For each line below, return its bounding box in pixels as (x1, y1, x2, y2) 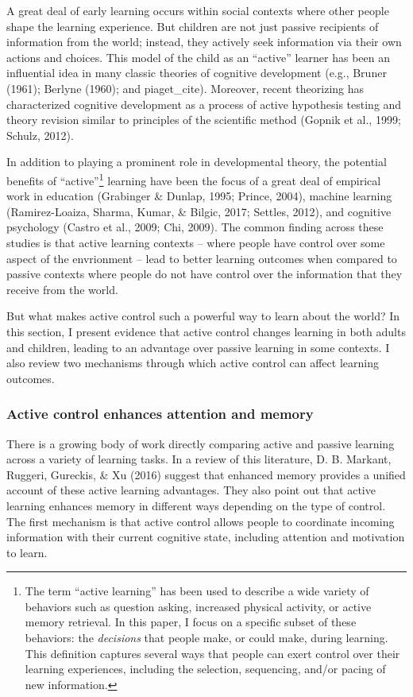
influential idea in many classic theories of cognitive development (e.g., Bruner (6, 64, 387, 81)
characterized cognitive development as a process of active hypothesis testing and (6, 95, 402, 112)
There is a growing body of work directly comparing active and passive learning (6, 435, 395, 451)
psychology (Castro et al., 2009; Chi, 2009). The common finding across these (6, 219, 384, 235)
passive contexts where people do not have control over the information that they (6, 265, 403, 282)
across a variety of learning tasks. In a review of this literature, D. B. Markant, (6, 451, 392, 467)
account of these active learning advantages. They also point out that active (6, 482, 376, 498)
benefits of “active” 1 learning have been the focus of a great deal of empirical (6, 169, 381, 188)
